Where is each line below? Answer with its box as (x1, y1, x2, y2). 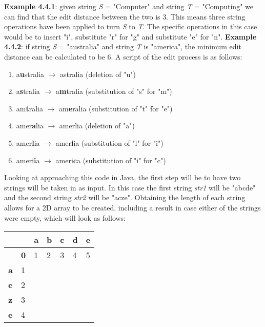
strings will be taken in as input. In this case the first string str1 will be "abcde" (4, 182, 256, 193)
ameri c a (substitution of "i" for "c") (55, 155, 166, 165)
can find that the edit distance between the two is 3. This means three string (4, 11, 246, 22)
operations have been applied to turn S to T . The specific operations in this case (4, 21, 257, 32)
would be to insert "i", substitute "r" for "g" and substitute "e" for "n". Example (4, 31, 257, 42)
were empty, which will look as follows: (4, 212, 126, 223)
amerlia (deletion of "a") (59, 120, 135, 131)
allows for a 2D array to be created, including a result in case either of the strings (4, 202, 261, 213)
